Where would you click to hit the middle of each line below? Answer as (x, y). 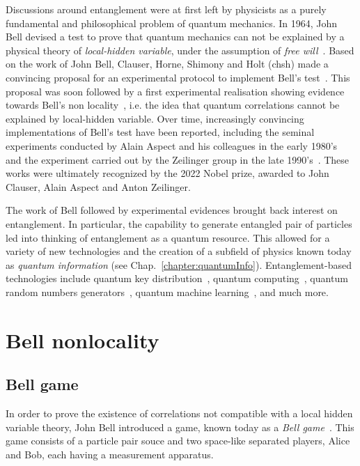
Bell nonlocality (83, 340)
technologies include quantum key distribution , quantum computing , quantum (177, 278)
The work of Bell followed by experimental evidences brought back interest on (172, 210)
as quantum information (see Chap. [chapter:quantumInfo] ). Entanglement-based (179, 264)
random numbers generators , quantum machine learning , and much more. (167, 292)
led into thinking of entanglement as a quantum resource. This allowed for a (168, 237)
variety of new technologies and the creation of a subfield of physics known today (179, 251)
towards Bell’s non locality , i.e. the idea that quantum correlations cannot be (173, 105)
